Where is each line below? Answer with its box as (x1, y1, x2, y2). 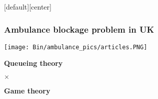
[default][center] (4, 2, 51, 12)
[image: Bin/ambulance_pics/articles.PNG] (4, 43, 147, 51)
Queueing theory (4, 58, 63, 68)
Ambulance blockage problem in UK (4, 23, 154, 35)
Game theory (4, 85, 50, 96)
